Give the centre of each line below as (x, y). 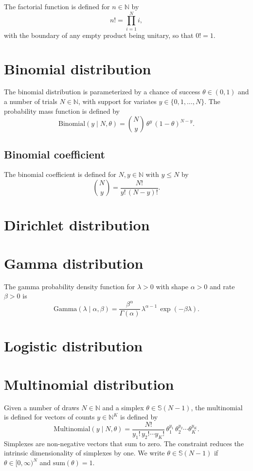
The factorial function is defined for (57, 6)
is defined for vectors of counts (49, 417)
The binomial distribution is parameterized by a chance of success (102, 92)
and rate (222, 286)
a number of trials (31, 101)
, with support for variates (117, 101)
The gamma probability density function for (70, 286)
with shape (172, 286)
